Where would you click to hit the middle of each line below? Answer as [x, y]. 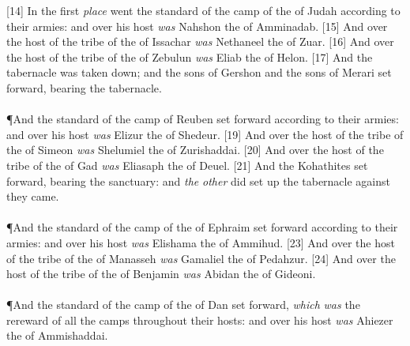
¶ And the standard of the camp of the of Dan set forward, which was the [183, 305]
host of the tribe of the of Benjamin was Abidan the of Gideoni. [161, 274]
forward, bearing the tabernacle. [84, 87]
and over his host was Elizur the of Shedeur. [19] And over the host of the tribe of [205, 134]
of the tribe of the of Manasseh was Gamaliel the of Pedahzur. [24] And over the [201, 258]
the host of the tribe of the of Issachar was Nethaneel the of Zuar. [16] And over [200, 41]
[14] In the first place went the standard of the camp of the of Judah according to [203, 10]
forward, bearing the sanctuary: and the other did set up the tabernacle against [198, 181]
